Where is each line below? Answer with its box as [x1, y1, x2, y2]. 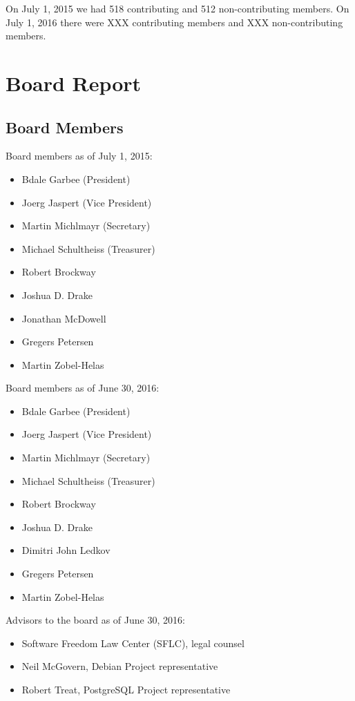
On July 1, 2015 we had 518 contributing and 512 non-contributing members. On [6, 1, 349, 15]
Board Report [6, 68, 142, 97]
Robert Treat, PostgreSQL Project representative [21, 682, 231, 697]
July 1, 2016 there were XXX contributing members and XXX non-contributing [6, 15, 343, 29]
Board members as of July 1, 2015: [6, 148, 153, 163]
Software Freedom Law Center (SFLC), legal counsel [21, 635, 244, 650]
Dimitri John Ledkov [21, 543, 111, 557]
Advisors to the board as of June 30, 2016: [6, 613, 185, 627]
